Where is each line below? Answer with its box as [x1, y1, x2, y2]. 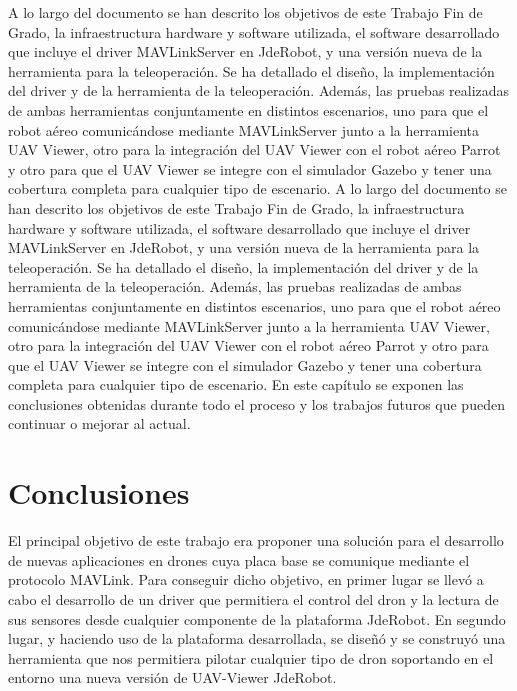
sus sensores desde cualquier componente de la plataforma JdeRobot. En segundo [8, 608, 506, 629]
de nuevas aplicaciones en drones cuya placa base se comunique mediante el [8, 549, 470, 570]
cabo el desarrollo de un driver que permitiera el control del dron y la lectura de [8, 588, 499, 609]
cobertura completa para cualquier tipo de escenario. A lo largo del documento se [8, 178, 507, 199]
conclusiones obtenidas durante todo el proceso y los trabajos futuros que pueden [8, 393, 505, 414]
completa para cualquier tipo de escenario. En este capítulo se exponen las [8, 374, 464, 395]
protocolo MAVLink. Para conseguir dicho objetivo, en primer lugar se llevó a [8, 569, 484, 590]
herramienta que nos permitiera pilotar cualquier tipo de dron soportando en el [8, 647, 494, 668]
